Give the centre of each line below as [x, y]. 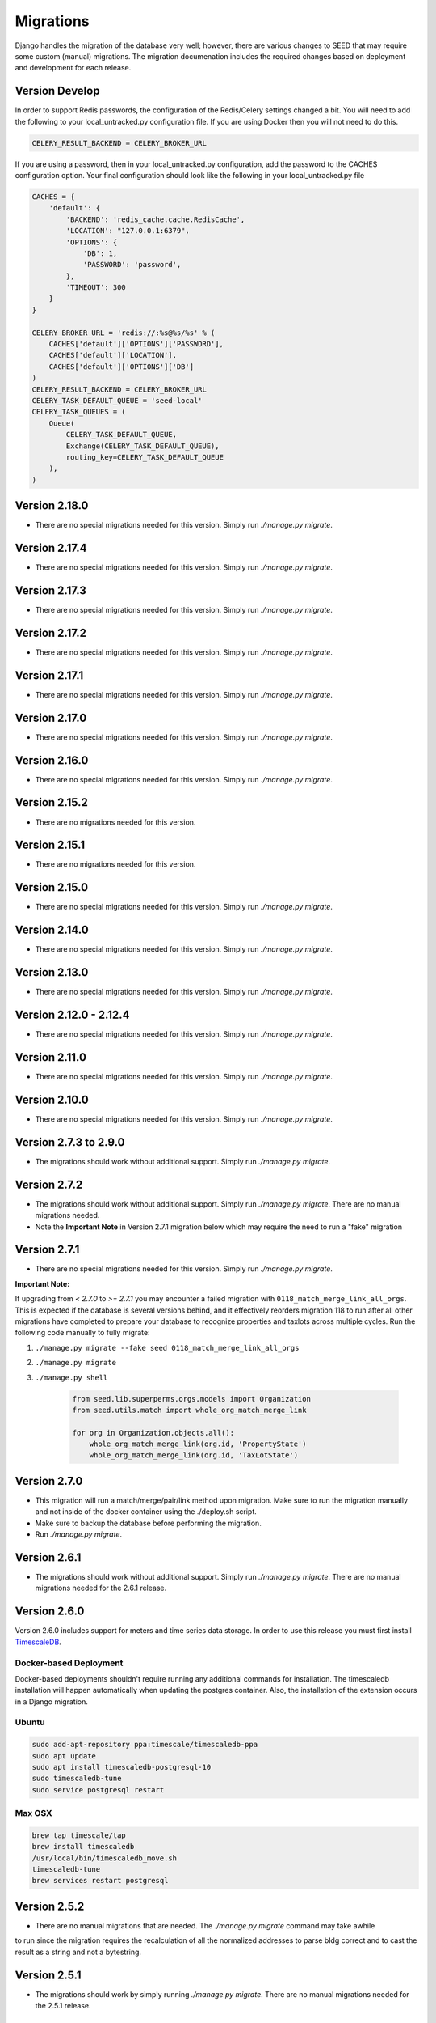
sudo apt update [64, 1756]
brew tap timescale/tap [79, 1835]
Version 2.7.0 [49, 1481]
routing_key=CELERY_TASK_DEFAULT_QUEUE [145, 457]
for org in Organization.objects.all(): [153, 1433]
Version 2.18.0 [52, 506]
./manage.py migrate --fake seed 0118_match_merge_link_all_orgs [167, 1348]
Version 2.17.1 [49, 675]
